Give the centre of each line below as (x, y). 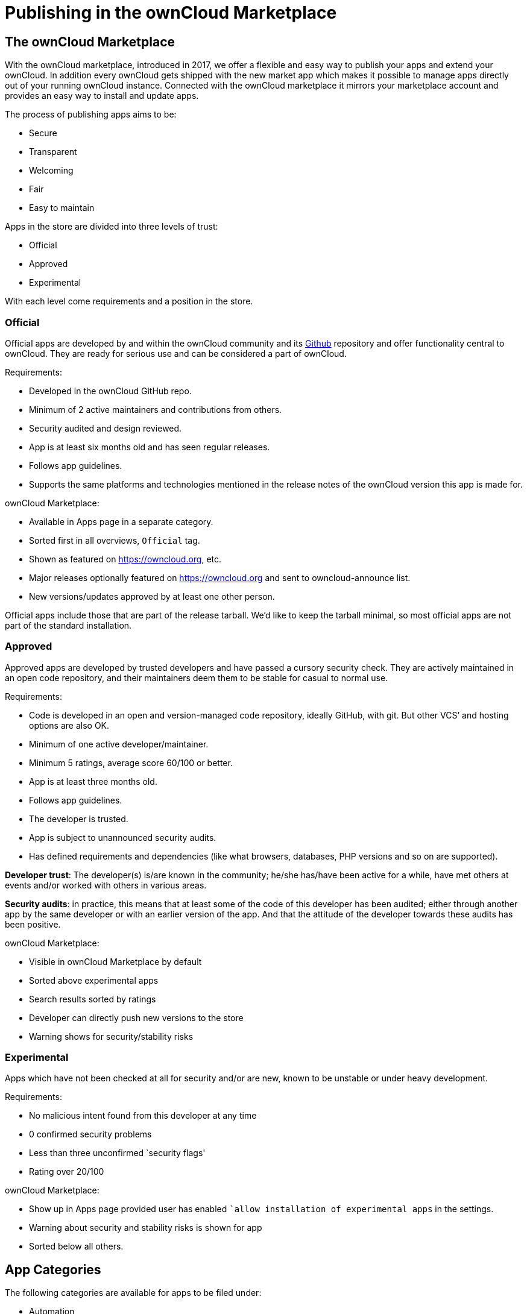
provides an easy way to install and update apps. (102, 96)
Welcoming (51, 171)
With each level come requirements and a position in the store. (129, 301)
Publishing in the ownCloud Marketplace (171, 13)
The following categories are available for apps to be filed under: (133, 1293)
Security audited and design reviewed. (106, 428)
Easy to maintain (62, 208)
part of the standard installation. (68, 625)
